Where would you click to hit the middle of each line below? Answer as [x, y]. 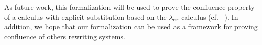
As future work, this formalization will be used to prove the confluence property [129, 7]
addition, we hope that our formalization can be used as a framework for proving [131, 27]
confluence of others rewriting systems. [65, 36]
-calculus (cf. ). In [209, 16]
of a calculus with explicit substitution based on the [85, 16]
